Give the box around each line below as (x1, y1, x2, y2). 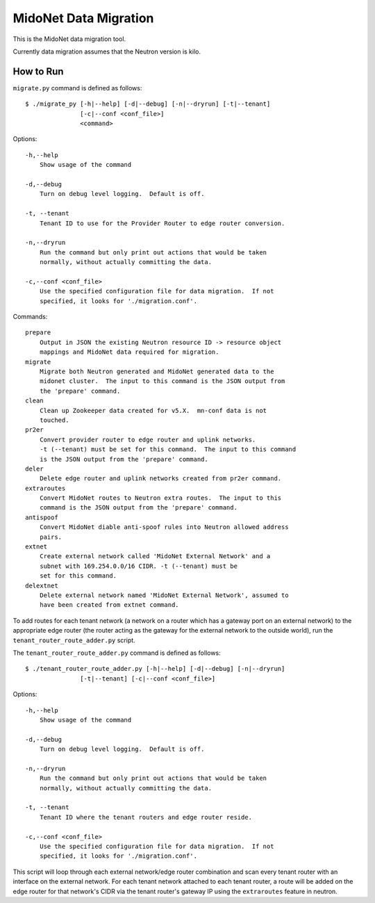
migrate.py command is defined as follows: (12, 83, 142, 92)
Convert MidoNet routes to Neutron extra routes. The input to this (39, 494, 282, 502)
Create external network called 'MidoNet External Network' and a (39, 553, 271, 560)
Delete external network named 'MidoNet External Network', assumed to (39, 591, 289, 599)
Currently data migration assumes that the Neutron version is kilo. (12, 47, 201, 56)
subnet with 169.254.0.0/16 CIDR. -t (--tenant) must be (39, 562, 237, 570)
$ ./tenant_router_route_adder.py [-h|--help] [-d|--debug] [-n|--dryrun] (25, 665, 285, 673)
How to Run (12, 65, 64, 77)
